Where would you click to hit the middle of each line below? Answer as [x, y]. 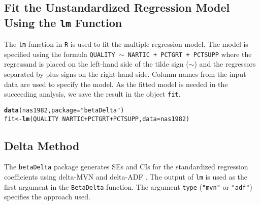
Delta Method [42, 145]
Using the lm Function [63, 22]
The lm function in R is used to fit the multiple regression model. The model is [126, 44]
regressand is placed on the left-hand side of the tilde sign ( [96, 64]
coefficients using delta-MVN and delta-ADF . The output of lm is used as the [126, 177]
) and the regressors [225, 64]
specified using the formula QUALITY [60, 54]
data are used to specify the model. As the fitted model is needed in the [116, 84]
